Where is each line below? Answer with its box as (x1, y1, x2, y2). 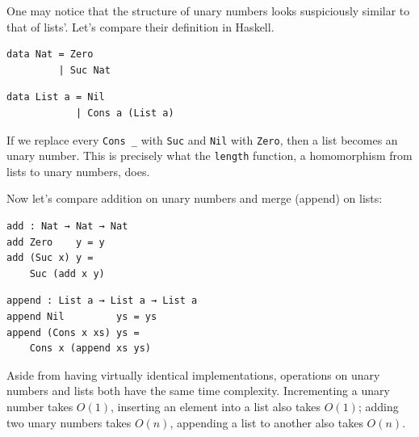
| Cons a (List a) (75, 107, 174, 119)
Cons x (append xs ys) (29, 342, 151, 355)
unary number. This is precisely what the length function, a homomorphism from (6, 147, 413, 164)
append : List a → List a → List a (6, 295, 198, 307)
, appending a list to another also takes (170, 414, 363, 431)
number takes (6, 398, 73, 414)
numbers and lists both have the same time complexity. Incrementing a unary (6, 382, 390, 399)
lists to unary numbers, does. (6, 162, 150, 179)
